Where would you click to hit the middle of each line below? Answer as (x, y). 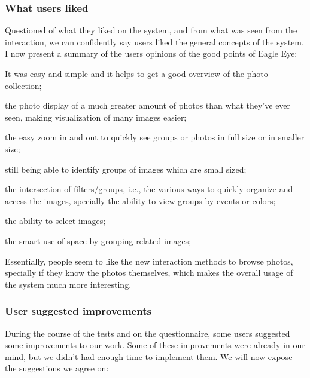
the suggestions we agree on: (57, 368)
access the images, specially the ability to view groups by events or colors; (140, 200)
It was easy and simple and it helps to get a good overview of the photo (136, 73)
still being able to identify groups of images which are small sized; (126, 169)
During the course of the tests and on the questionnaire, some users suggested (148, 333)
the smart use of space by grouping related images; (98, 240)
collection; (23, 85)
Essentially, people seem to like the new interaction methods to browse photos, (149, 261)
